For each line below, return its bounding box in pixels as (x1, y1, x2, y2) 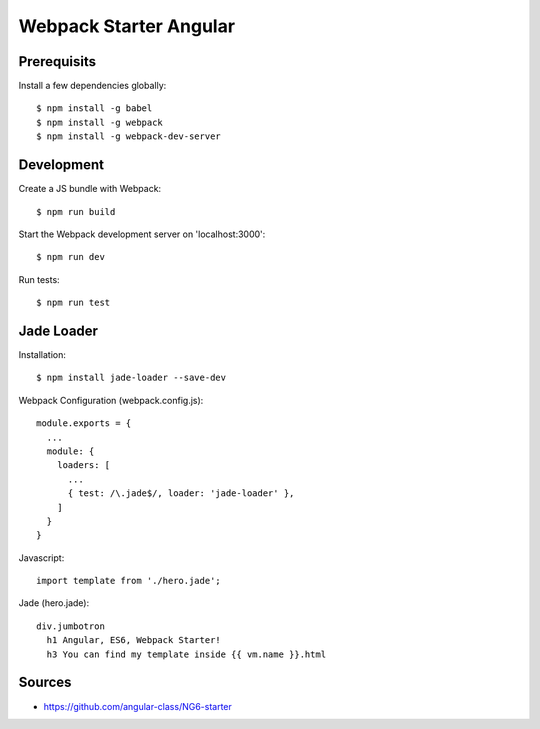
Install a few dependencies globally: (18, 80, 167, 92)
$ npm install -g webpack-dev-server (36, 131, 222, 142)
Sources (18, 674, 72, 691)
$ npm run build (36, 206, 116, 217)
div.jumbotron (36, 620, 105, 632)
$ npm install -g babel (36, 103, 153, 114)
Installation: (18, 349, 67, 360)
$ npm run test (36, 297, 111, 309)
